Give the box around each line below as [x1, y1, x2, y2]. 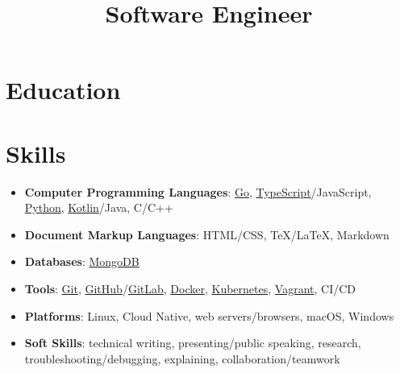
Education [6, 73, 121, 106]
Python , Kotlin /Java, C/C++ [24, 199, 173, 216]
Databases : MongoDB [24, 253, 140, 270]
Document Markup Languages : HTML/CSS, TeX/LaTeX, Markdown [24, 226, 390, 242]
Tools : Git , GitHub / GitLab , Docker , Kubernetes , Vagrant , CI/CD [24, 280, 356, 297]
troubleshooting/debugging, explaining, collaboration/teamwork [24, 350, 340, 367]
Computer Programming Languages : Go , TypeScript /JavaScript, [24, 183, 372, 200]
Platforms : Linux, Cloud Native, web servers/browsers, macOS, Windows [24, 307, 394, 324]
